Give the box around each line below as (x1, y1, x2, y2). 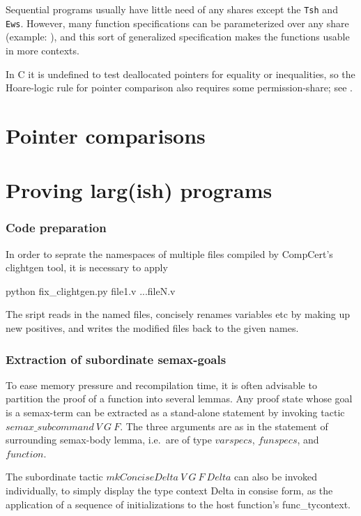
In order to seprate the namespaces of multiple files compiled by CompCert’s (6, 246, 333, 261)
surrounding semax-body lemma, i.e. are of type (6, 432, 212, 447)
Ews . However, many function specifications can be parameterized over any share (6, 15, 349, 30)
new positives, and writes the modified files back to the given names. (6, 321, 299, 335)
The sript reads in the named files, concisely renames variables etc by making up (6, 307, 351, 321)
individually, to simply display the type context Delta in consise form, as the (6, 483, 333, 497)
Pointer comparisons (6, 121, 206, 149)
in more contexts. (6, 43, 79, 57)
